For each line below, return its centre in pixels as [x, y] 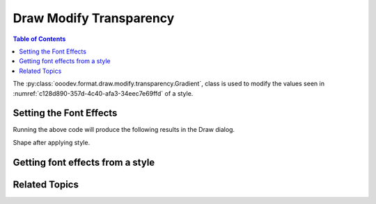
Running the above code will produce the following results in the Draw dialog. [124, 130]
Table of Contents [39, 39]
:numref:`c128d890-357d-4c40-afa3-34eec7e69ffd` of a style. [103, 93]
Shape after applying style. [52, 142]
